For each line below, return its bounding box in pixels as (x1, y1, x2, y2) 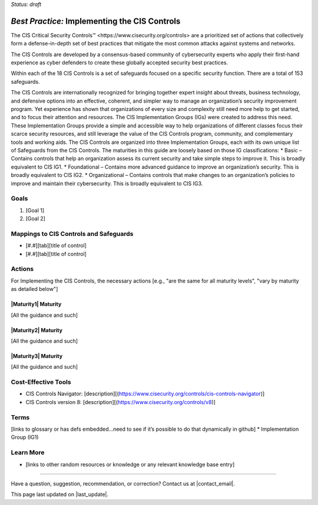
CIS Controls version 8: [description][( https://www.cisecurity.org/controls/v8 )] (25, 398, 216, 405)
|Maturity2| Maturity (11, 326, 63, 333)
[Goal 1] (25, 206, 45, 214)
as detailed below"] (11, 286, 58, 293)
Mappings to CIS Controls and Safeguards (11, 229, 134, 238)
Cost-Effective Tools (11, 378, 71, 386)
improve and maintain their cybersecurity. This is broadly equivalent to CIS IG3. (11, 180, 203, 187)
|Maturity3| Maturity (11, 352, 63, 359)
